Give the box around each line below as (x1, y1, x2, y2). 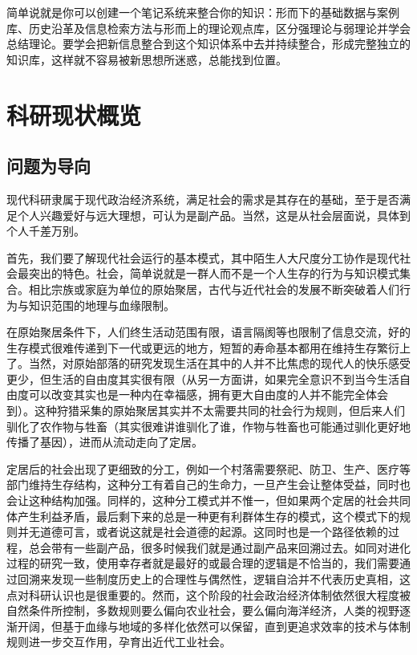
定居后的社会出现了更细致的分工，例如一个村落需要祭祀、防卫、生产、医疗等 (6, 460, 411, 477)
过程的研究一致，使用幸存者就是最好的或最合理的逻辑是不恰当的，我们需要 (6, 555, 399, 572)
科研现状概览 (6, 98, 142, 131)
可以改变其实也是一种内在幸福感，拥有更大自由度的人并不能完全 (28, 386, 366, 403)
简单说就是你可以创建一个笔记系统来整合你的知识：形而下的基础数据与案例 (6, 4, 399, 20)
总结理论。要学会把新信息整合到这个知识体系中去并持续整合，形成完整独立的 (6, 35, 411, 52)
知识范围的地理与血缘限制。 (28, 296, 175, 313)
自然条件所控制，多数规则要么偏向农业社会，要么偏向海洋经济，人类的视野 (6, 602, 399, 619)
